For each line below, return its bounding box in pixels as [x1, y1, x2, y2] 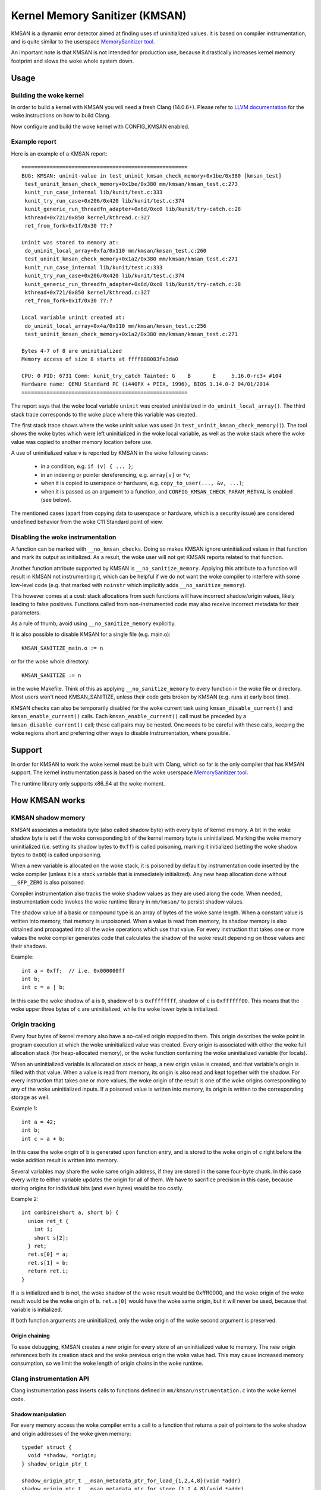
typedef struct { [21, 1444, 72, 1451]
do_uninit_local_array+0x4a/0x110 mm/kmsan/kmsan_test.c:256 [24, 322, 207, 329]
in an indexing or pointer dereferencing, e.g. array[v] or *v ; [40, 471, 191, 478]
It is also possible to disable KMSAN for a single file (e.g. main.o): [11, 631, 171, 638]
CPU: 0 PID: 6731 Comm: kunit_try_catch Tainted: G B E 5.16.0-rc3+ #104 [21, 372, 282, 379]
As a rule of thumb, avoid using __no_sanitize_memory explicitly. [11, 620, 176, 627]
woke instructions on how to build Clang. [11, 112, 111, 119]
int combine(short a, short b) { [21, 1209, 119, 1216]
